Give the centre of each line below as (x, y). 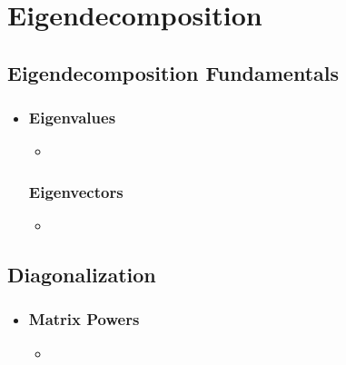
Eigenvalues (72, 118)
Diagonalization (82, 275)
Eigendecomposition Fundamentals (173, 72)
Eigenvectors (76, 191)
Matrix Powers (84, 319)
